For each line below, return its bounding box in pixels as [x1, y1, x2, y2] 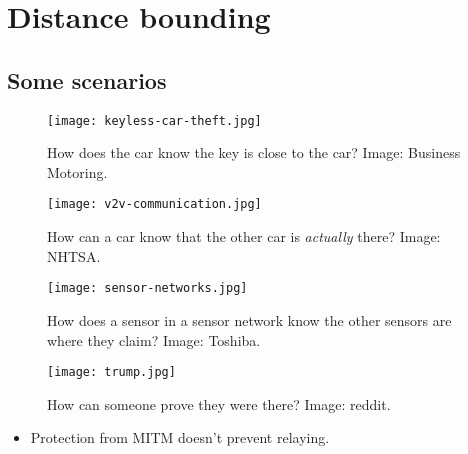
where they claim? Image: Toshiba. [47, 329, 261, 350]
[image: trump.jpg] [47, 365, 176, 380]
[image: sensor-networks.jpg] [47, 281, 248, 296]
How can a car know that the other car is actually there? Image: [47, 226, 441, 247]
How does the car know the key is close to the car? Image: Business [47, 142, 461, 163]
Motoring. [47, 161, 108, 182]
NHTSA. [47, 245, 101, 266]
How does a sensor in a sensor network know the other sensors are [47, 309, 452, 330]
